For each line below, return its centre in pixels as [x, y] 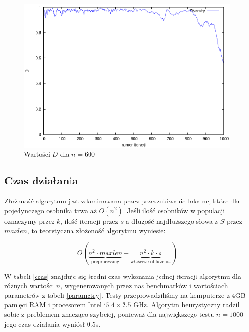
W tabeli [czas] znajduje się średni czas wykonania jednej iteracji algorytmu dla [123, 276]
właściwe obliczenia [151, 262]
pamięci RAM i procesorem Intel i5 [57, 304]
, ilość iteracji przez [89, 221]
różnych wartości [29, 286]
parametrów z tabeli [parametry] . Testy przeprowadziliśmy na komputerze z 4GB [125, 295]
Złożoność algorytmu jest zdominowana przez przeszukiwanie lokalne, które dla [122, 200]
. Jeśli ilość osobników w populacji [174, 210]
